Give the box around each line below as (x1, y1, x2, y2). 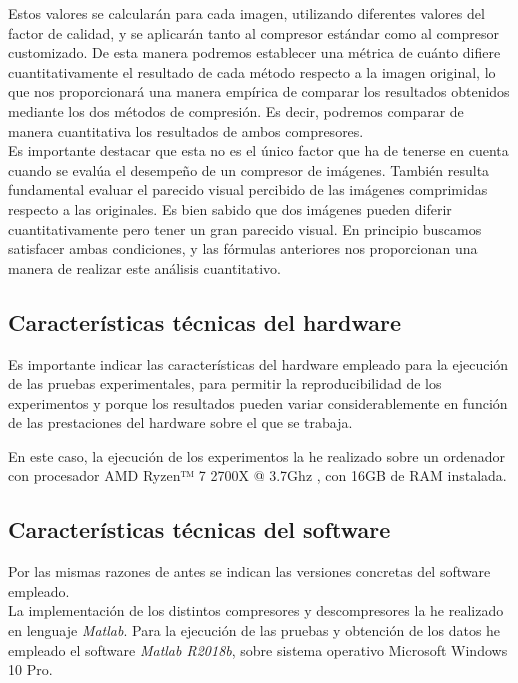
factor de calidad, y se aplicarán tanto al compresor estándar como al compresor (8, 22, 499, 43)
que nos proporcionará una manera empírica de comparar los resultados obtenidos (8, 81, 510, 102)
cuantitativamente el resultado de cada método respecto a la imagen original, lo (8, 61, 496, 82)
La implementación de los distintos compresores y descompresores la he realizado (8, 600, 504, 621)
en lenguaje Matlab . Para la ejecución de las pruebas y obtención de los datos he (8, 620, 501, 641)
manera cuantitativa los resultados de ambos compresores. (8, 120, 364, 141)
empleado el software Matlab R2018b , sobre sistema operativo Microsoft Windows (8, 639, 508, 660)
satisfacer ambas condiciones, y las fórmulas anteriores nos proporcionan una (8, 238, 478, 259)
